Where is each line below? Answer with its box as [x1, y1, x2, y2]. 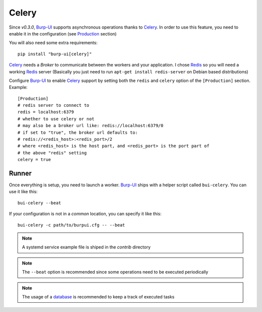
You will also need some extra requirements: [9, 40, 98, 46]
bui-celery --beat [17, 200, 62, 206]
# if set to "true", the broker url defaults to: [17, 130, 138, 135]
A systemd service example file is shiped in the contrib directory [22, 244, 151, 250]
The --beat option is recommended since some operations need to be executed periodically [22, 269, 209, 275]
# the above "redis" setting [17, 150, 87, 155]
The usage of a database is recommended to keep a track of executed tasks [22, 294, 175, 299]
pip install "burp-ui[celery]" [17, 51, 92, 57]
